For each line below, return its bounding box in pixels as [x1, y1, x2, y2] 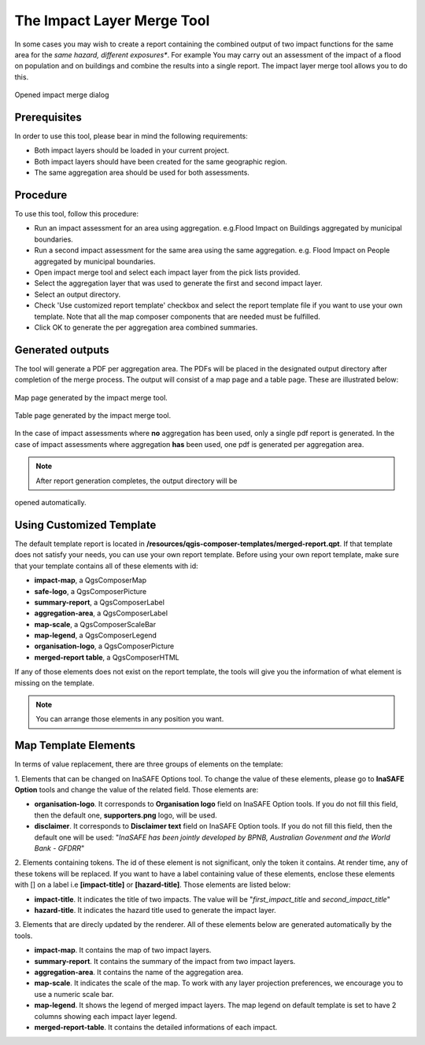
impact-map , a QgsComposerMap [34, 575, 147, 585]
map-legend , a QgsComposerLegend [34, 630, 157, 641]
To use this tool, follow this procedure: [14, 209, 139, 219]
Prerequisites [14, 110, 82, 124]
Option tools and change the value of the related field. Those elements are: [14, 785, 259, 795]
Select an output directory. [34, 290, 121, 299]
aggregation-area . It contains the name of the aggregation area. [34, 967, 244, 977]
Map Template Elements [14, 739, 136, 752]
